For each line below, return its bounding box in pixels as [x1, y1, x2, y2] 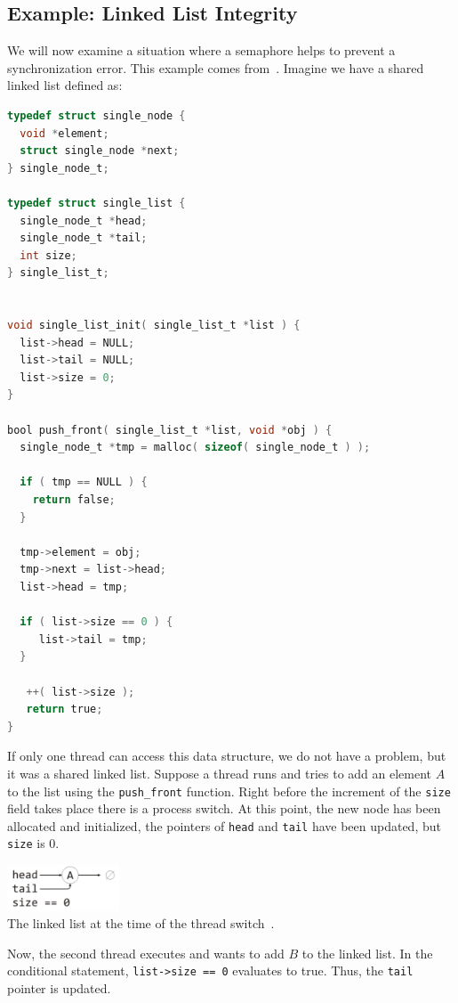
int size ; [20, 249, 77, 262]
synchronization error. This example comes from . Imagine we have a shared [7, 58, 424, 77]
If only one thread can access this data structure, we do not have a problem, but [7, 746, 446, 765]
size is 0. [7, 834, 60, 852]
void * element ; [20, 126, 109, 140]
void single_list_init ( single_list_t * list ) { [7, 319, 301, 332]
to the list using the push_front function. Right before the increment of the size [7, 781, 451, 800]
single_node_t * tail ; [20, 232, 148, 245]
